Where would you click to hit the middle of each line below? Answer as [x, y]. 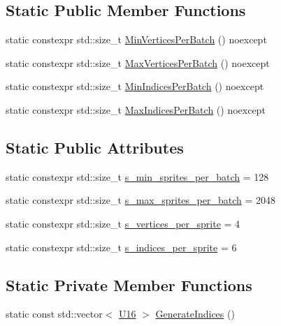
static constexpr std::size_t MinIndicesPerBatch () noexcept [135, 86]
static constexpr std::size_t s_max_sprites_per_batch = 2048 [141, 200]
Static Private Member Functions [129, 284]
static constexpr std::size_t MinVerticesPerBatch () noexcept [136, 39]
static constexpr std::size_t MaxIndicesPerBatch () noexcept [136, 109]
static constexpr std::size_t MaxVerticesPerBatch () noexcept [138, 62]
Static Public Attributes [95, 147]
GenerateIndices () [195, 314]
